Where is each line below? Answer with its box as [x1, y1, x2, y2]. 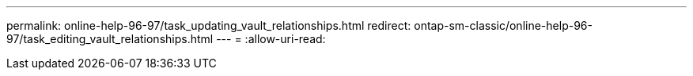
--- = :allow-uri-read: [216, 32, 326, 45]
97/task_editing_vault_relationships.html [6, 32, 214, 45]
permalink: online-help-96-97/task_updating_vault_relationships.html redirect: [6, 19, 411, 32]
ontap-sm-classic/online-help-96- [414, 19, 593, 32]
